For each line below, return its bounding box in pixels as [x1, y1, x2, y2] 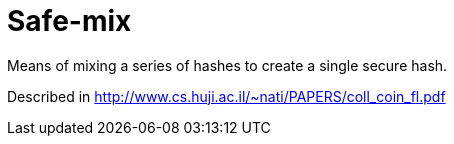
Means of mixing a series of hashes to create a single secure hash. [7, 56, 448, 74]
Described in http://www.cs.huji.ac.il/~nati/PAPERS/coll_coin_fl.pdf [7, 87, 446, 105]
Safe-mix [7, 4, 132, 38]
